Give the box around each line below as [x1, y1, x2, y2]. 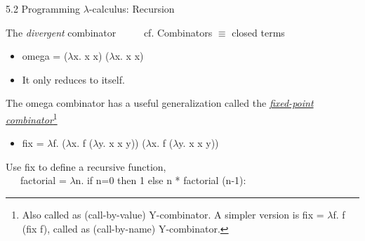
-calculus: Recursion [88, 1, 175, 15]
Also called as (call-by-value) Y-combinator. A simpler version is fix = [22, 207, 324, 221]
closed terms [232, 25, 285, 39]
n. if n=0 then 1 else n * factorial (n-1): [75, 173, 246, 188]
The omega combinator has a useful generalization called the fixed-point [6, 96, 314, 110]
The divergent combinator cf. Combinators [6, 25, 213, 39]
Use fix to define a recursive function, [6, 159, 166, 174]
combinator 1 [6, 110, 58, 126]
